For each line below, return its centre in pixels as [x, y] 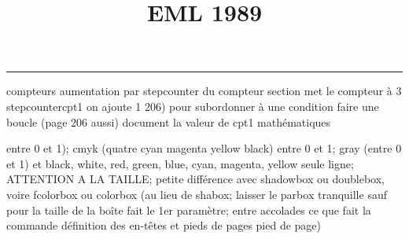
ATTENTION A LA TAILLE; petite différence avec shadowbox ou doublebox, [195, 179]
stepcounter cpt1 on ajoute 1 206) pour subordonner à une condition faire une [193, 106]
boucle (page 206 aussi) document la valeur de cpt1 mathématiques [169, 121]
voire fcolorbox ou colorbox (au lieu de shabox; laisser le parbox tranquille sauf [197, 194]
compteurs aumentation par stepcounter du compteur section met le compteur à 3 [204, 91]
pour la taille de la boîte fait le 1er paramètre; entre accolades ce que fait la [189, 210]
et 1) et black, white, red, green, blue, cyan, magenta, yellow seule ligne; [180, 163]
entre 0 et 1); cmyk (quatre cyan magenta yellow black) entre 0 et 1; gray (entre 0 [204, 148]
